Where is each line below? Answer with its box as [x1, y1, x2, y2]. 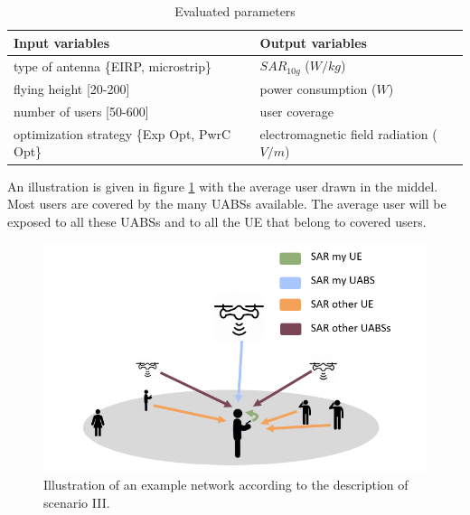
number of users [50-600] [14, 101, 149, 120]
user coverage [259, 101, 334, 120]
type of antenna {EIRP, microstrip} [14, 56, 211, 75]
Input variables [14, 33, 110, 51]
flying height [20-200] [14, 80, 130, 98]
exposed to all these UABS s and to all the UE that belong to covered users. [7, 211, 427, 230]
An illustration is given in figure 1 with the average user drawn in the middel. [7, 176, 438, 195]
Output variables [259, 33, 367, 51]
